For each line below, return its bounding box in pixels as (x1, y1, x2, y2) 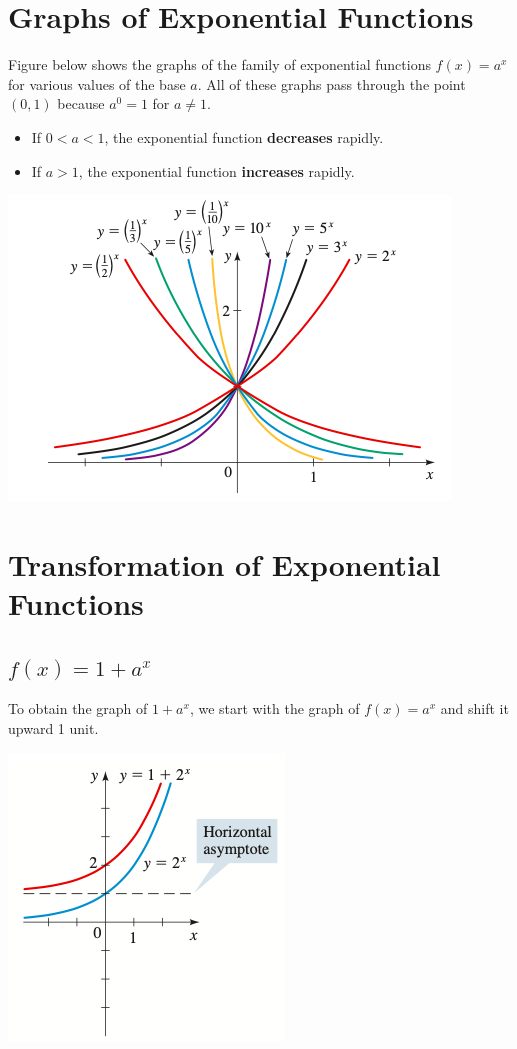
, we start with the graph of (189, 698, 360, 719)
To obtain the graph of (8, 698, 148, 719)
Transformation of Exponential (8, 543, 441, 584)
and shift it (440, 698, 509, 719)
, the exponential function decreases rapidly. (104, 126, 384, 147)
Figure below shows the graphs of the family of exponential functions (8, 54, 431, 75)
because (57, 93, 105, 114)
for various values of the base (8, 73, 186, 94)
